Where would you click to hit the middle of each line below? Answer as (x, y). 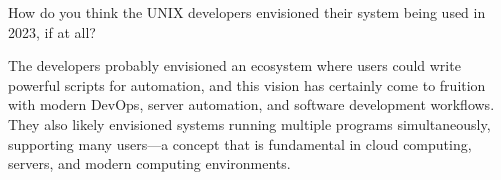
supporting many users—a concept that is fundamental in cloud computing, (240, 143)
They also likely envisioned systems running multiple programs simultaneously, (249, 123)
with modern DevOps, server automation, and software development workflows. (251, 104)
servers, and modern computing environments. (149, 163)
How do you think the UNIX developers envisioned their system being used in (247, 12)
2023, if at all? (52, 31)
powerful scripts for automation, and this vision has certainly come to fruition (247, 84)
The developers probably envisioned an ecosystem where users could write (234, 65)
